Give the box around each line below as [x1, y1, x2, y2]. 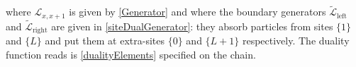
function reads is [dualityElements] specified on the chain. [6, 47, 256, 61]
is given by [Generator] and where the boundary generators [69, 4, 326, 19]
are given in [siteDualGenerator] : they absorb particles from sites [51, 18, 333, 33]
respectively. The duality [242, 33, 350, 48]
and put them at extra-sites [45, 33, 165, 48]
